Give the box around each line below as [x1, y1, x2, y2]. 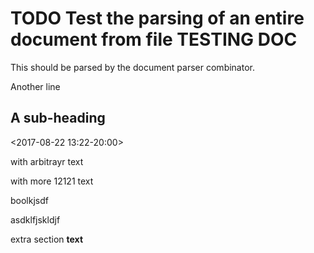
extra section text [10, 233, 84, 245]
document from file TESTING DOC [10, 28, 298, 51]
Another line [10, 80, 61, 92]
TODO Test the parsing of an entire [10, 7, 305, 30]
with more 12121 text [10, 175, 94, 187]
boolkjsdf [10, 194, 49, 206]
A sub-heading [10, 110, 106, 127]
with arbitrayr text [10, 155, 84, 167]
